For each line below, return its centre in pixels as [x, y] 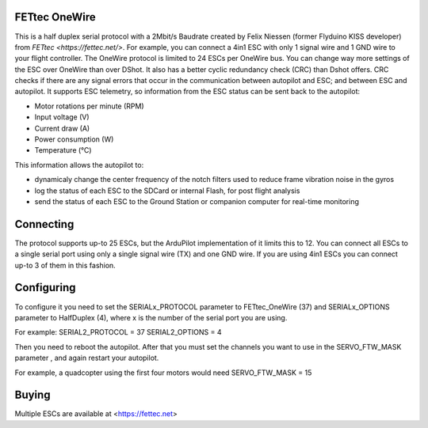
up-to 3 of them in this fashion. [65, 265]
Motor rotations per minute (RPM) [89, 106]
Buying [32, 395]
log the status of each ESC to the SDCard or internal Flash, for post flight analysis [167, 191]
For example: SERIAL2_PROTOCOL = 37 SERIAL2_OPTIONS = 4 [118, 332]
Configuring [45, 288]
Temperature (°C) [63, 150]
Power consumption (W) [74, 139]
